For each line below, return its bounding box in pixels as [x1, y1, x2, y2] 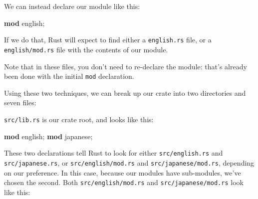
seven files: [4, 97, 36, 108]
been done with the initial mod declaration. [4, 71, 134, 81]
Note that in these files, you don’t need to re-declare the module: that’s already [4, 61, 247, 71]
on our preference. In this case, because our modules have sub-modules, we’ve [4, 167, 241, 178]
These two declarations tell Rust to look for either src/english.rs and [4, 148, 223, 158]
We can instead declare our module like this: [4, 1, 140, 11]
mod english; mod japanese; [4, 131, 93, 141]
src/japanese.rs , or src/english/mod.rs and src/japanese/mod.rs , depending [4, 157, 255, 168]
